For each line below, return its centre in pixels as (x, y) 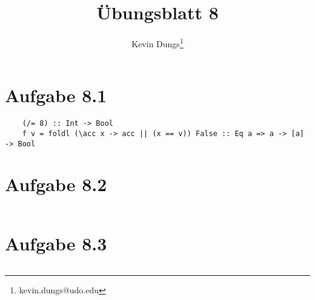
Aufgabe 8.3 (56, 243)
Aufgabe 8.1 (56, 95)
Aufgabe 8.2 (56, 184)
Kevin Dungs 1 (157, 43)
